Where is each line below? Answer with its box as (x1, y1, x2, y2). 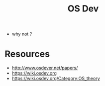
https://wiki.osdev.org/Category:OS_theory (11, 76, 100, 82)
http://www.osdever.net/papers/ (11, 65, 78, 71)
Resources (4, 48, 50, 60)
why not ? (11, 31, 32, 37)
